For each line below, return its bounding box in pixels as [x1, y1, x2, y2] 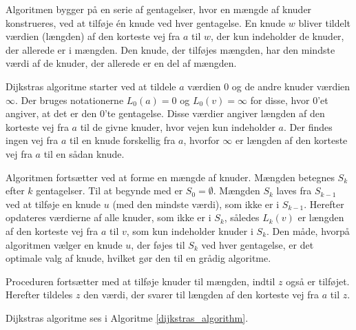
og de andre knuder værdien [231, 79, 350, 93]
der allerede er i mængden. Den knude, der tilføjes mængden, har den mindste [6, 42, 335, 56]
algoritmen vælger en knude [6, 237, 123, 251]
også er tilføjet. [286, 274, 350, 288]
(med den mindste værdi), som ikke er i [112, 196, 280, 211]
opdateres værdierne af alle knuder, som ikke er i [6, 210, 211, 225]
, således [224, 210, 260, 225]
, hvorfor [183, 133, 220, 147]
